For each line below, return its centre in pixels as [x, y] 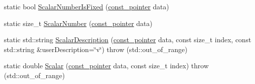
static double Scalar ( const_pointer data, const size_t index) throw [107, 66]
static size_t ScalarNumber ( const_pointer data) [78, 23]
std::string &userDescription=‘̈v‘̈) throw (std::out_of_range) [96, 49]
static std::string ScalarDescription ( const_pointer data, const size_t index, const [128, 40]
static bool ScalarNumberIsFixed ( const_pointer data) [87, 6]
